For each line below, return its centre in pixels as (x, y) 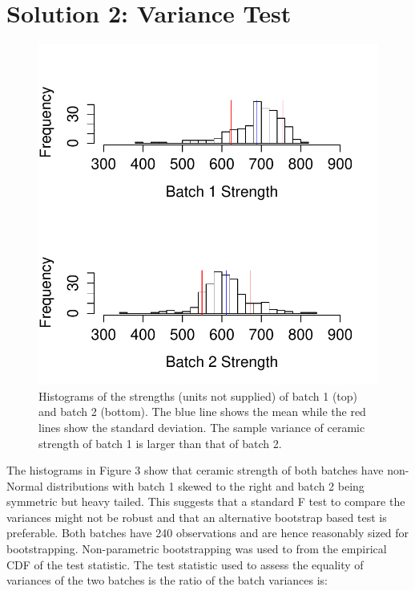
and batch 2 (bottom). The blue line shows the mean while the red (202, 412)
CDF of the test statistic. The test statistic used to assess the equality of (185, 564)
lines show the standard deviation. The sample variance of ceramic (202, 427)
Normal (25, 485)
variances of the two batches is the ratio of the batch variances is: (167, 580)
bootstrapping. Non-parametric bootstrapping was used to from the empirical (197, 549)
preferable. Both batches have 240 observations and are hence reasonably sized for (208, 533)
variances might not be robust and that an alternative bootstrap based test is (197, 517)
